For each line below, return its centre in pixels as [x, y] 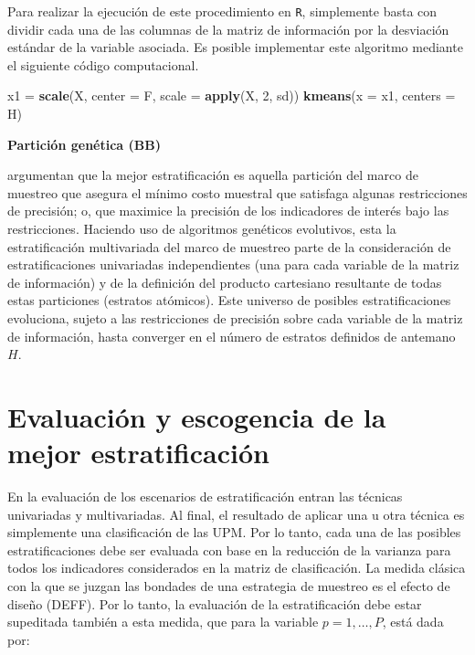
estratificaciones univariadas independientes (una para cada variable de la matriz [233, 264]
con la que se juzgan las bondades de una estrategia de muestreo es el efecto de [229, 586]
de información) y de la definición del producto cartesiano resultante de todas [225, 282]
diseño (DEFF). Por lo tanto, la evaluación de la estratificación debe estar [215, 603]
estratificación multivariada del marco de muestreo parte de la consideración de [229, 246]
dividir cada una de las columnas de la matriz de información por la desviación [228, 29]
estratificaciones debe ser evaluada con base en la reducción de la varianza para [229, 549]
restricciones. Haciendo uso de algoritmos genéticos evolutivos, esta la [202, 228]
